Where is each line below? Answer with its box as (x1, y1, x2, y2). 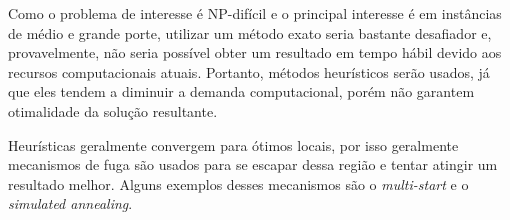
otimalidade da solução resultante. (8, 100, 218, 121)
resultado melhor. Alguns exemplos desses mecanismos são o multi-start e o (8, 173, 469, 194)
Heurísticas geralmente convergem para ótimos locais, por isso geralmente (8, 134, 459, 155)
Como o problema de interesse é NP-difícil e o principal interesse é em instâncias (8, 3, 502, 23)
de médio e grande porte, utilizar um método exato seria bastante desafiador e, (8, 22, 492, 43)
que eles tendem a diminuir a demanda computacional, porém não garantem (8, 81, 475, 102)
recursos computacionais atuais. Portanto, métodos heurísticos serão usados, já (8, 61, 490, 82)
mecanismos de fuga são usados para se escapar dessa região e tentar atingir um (8, 154, 498, 175)
